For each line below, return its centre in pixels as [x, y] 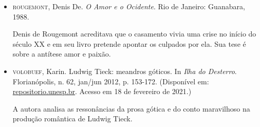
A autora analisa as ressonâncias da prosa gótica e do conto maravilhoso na [131, 108]
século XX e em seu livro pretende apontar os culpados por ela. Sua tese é [129, 43]
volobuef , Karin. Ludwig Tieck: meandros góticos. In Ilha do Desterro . [125, 71]
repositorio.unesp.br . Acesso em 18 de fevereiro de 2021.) [102, 91]
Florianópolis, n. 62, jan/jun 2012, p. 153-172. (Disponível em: [111, 81]
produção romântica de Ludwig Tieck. [72, 119]
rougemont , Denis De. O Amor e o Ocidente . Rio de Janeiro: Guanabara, [129, 6]
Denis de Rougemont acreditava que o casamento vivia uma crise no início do [134, 34]
